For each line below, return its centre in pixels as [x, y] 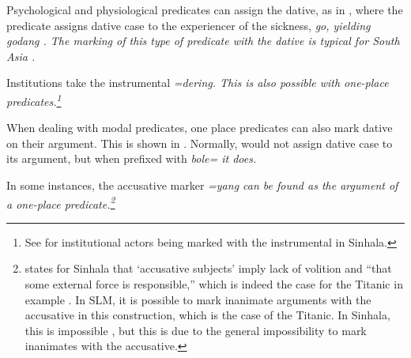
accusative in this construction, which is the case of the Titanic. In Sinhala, [207, 315]
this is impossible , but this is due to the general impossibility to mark [196, 330]
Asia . [21, 56]
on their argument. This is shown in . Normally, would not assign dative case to [200, 143]
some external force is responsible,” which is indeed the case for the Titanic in [214, 284]
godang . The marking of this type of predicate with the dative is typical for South [203, 41]
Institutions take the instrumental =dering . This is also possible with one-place [198, 83]
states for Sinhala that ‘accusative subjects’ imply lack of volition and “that [208, 268]
